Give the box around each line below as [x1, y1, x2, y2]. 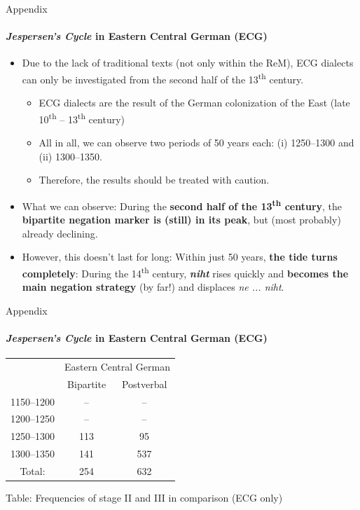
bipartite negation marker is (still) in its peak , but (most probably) [22, 212, 341, 227]
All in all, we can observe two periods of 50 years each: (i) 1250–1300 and [39, 135, 354, 150]
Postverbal [121, 376, 167, 391]
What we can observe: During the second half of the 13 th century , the [22, 196, 342, 213]
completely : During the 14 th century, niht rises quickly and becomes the [22, 263, 349, 280]
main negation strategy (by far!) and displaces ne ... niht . [22, 280, 284, 294]
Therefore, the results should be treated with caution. [39, 172, 270, 187]
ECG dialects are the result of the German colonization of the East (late [39, 95, 350, 110]
